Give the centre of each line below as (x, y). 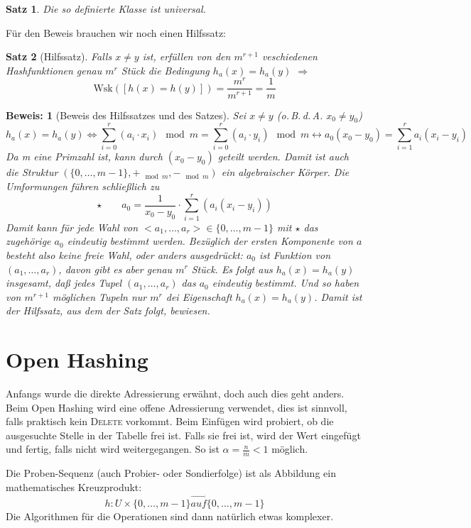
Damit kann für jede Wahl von (72, 227)
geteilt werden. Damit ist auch (283, 156)
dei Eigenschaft (199, 296)
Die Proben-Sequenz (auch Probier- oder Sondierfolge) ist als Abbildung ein (171, 473)
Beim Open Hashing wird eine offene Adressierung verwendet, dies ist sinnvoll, (177, 407)
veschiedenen (289, 56)
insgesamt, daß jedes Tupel (64, 283)
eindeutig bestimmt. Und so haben (286, 283)
